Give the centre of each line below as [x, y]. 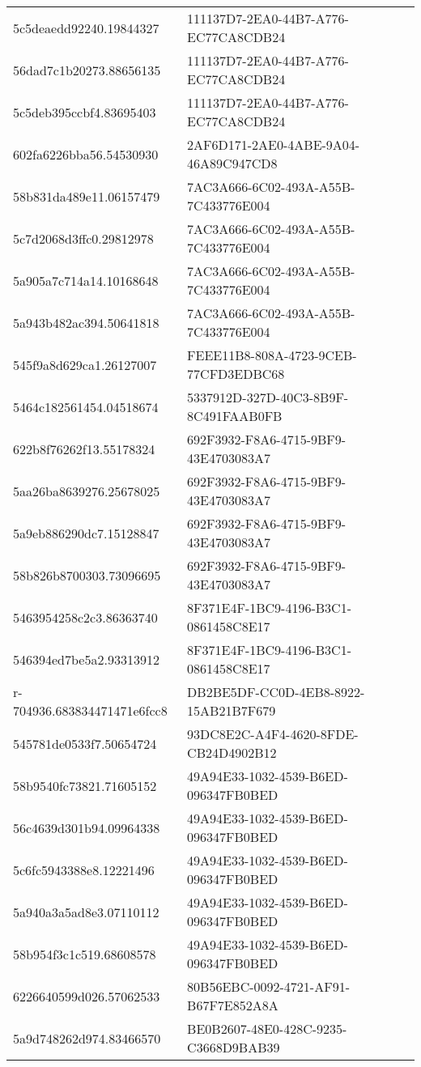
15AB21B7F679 [232, 710]
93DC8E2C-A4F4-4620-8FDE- [273, 734]
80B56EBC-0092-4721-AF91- [268, 986]
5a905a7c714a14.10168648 [86, 280]
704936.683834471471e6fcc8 [90, 710]
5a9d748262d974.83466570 [87, 1038]
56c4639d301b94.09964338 [87, 827]
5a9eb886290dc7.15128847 [86, 533]
